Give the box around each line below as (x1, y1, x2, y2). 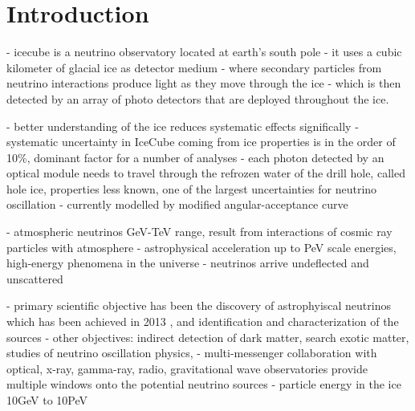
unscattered (6, 270, 63, 287)
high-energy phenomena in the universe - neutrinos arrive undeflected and (6, 254, 369, 271)
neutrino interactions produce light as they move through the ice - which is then (6, 75, 401, 92)
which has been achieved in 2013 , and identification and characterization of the (6, 313, 399, 330)
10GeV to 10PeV (6, 392, 88, 408)
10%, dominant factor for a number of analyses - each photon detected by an (6, 149, 384, 165)
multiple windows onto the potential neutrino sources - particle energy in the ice (6, 376, 401, 393)
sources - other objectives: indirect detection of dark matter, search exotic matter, (6, 328, 409, 345)
